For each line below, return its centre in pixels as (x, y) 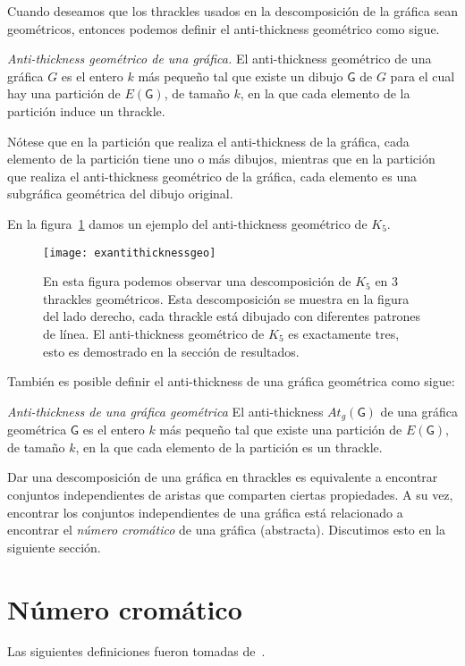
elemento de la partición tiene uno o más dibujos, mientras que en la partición (221, 159)
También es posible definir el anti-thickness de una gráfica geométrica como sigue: (231, 381)
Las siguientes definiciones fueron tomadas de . (136, 651)
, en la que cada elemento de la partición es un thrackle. (229, 447)
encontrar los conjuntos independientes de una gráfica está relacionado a (205, 512)
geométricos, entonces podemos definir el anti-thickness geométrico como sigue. (224, 28)
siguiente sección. (54, 547)
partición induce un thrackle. (86, 110)
